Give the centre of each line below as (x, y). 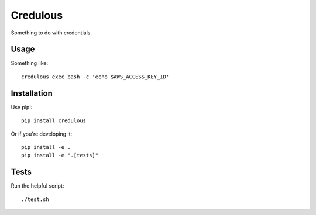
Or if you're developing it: (42, 134)
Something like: (30, 63)
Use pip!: (22, 107)
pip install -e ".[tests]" (60, 155)
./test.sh (35, 199)
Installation (32, 93)
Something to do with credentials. (51, 33)
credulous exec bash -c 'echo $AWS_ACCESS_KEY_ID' (95, 77)
